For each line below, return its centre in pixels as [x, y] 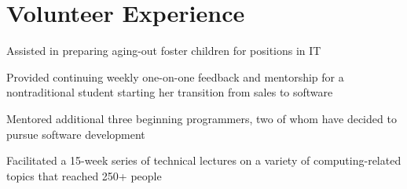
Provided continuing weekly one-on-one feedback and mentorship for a [175, 76]
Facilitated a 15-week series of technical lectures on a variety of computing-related [204, 160]
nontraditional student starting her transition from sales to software [170, 92]
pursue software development [76, 134]
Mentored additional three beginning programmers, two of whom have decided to [202, 118]
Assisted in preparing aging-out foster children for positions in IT [164, 51]
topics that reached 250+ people [84, 175]
